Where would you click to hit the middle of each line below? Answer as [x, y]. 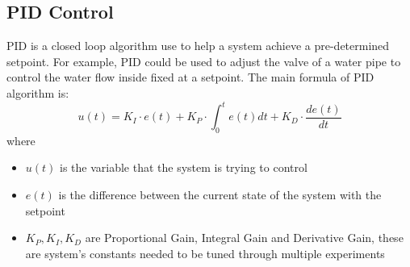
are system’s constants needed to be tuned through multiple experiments [205, 253]
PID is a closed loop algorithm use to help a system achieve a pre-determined [198, 46]
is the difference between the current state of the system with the [220, 195]
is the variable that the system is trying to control [184, 167]
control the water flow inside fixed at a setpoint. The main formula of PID [190, 77]
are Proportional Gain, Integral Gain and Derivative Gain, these [244, 238]
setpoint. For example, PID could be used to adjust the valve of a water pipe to [204, 61]
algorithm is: [38, 92]
